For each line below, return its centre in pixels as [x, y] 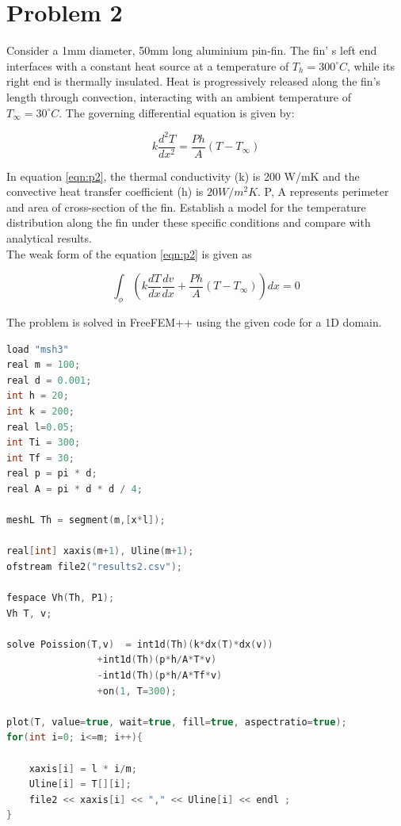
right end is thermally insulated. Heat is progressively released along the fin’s [194, 81]
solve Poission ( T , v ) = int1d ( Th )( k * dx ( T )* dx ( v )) [140, 644]
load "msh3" [38, 349]
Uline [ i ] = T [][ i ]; [80, 784]
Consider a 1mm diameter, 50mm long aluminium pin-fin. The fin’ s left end [192, 50]
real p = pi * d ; [52, 474]
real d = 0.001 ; [49, 380]
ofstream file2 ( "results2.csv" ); [94, 566]
